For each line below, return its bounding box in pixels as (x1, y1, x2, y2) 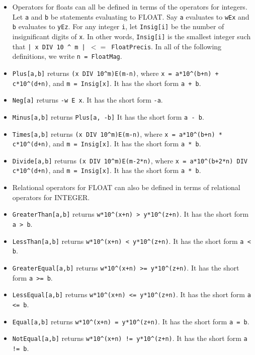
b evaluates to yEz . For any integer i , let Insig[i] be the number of (12, 21, 224, 32)
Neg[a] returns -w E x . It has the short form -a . (12, 95, 163, 105)
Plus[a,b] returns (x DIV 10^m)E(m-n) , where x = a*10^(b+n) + (12, 67, 219, 78)
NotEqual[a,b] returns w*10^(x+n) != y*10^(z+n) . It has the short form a (12, 333, 247, 343)
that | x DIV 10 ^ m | (12, 41, 86, 51)
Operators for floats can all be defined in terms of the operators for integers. (12, 2, 247, 12)
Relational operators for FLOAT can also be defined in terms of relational (12, 182, 240, 193)
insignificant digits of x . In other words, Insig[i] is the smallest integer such (12, 31, 251, 41)
